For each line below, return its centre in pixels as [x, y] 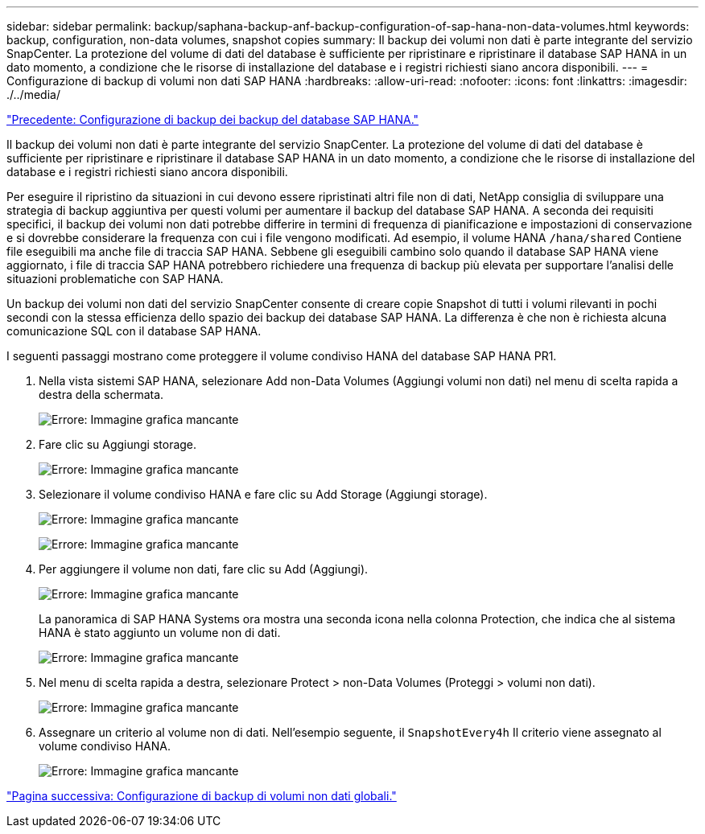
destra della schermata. [101, 394]
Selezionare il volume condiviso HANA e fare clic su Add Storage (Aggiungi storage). [263, 494]
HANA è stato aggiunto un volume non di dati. [160, 633]
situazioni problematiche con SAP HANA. [115, 279]
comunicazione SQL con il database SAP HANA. [134, 331]
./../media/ [33, 94]
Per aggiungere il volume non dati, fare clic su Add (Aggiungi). [204, 569]
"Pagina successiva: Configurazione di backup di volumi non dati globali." [202, 796]
